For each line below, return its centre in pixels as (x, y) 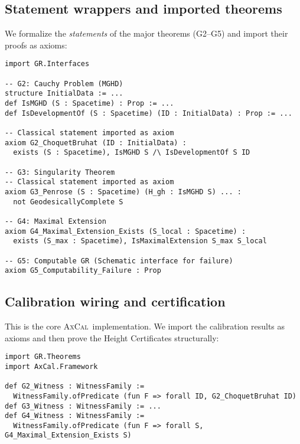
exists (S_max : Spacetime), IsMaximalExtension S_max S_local (140, 241)
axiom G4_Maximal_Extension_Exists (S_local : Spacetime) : (125, 231)
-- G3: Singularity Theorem (60, 172)
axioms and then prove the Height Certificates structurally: (112, 337)
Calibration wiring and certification (115, 301)
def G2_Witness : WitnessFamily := (75, 386)
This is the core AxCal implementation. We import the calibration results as (145, 326)
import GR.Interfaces (47, 64)
